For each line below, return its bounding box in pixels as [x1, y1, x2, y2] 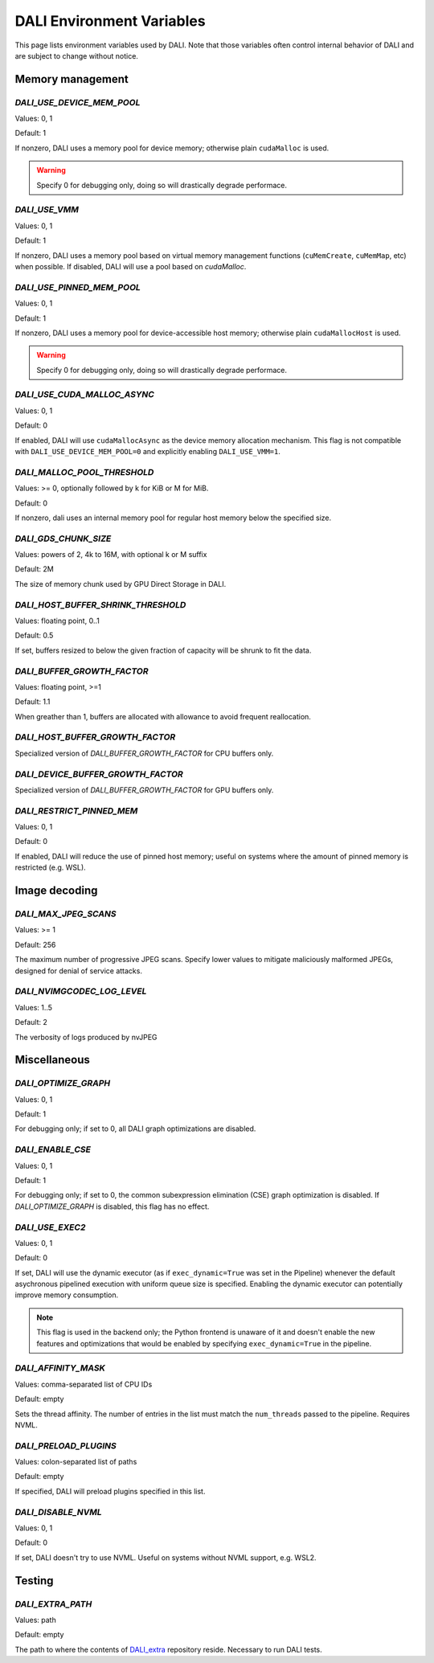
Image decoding [14, 884, 98, 898]
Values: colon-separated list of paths [14, 1457, 137, 1467]
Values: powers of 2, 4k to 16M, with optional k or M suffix [14, 550, 207, 559]
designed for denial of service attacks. [14, 965, 142, 976]
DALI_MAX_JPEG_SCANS [14, 908, 117, 920]
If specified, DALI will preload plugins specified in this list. [14, 1486, 206, 1496]
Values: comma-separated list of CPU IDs [14, 1379, 153, 1389]
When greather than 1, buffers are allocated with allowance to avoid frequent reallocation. [14, 711, 311, 721]
